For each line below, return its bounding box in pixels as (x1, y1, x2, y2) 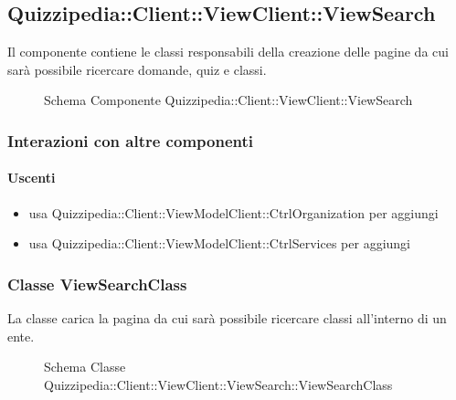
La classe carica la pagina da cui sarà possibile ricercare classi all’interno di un (7, 309, 447, 328)
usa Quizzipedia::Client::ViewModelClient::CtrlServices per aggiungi (28, 234, 411, 253)
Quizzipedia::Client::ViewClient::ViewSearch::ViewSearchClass (44, 374, 393, 394)
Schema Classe (44, 357, 126, 376)
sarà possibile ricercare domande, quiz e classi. (7, 59, 267, 79)
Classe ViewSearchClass (7, 272, 187, 295)
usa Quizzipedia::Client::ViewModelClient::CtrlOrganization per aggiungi (28, 203, 439, 222)
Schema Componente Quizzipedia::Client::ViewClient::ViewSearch (44, 90, 413, 110)
